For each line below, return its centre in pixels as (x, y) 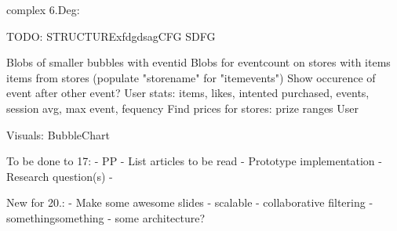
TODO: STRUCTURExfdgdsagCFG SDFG (111, 36)
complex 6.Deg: (43, 9)
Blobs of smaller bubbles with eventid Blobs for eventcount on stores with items (198, 62)
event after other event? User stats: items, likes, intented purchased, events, (188, 93)
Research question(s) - (60, 176)
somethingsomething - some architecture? (106, 217)
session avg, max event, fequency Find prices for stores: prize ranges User (182, 108)
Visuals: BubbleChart (58, 134)
